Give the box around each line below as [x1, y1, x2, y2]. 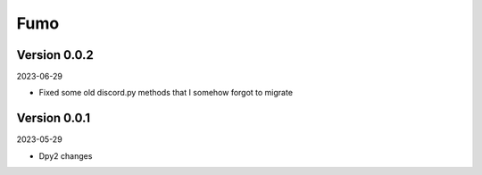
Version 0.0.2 [16, 47, 94, 62]
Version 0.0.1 [16, 111, 91, 126]
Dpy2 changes [38, 150, 93, 161]
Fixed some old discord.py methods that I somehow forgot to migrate [38, 87, 294, 98]
